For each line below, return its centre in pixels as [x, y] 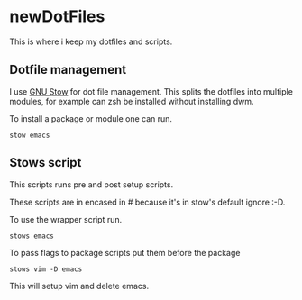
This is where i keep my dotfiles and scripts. [91, 41]
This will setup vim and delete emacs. [79, 286]
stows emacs [32, 236]
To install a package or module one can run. [91, 118]
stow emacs [30, 135]
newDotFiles [57, 17]
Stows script [46, 163]
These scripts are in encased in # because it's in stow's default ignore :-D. [147, 202]
